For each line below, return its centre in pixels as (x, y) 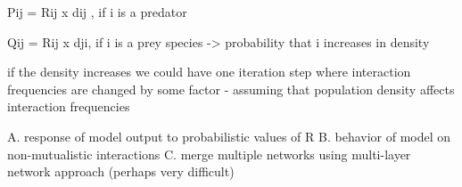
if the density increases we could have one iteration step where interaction (209, 72)
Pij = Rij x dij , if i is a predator (97, 12)
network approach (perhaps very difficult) (121, 171)
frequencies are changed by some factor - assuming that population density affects (231, 89)
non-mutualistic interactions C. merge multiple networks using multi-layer (209, 154)
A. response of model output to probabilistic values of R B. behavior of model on (229, 136)
